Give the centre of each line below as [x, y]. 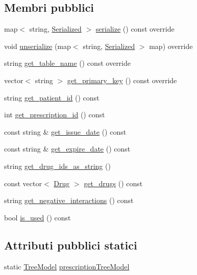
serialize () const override [135, 29]
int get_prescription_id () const [55, 115]
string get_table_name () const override [68, 63]
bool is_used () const [38, 217]
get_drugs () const [113, 183]
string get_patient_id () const [52, 97]
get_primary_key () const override [122, 80]
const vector [23, 183]
